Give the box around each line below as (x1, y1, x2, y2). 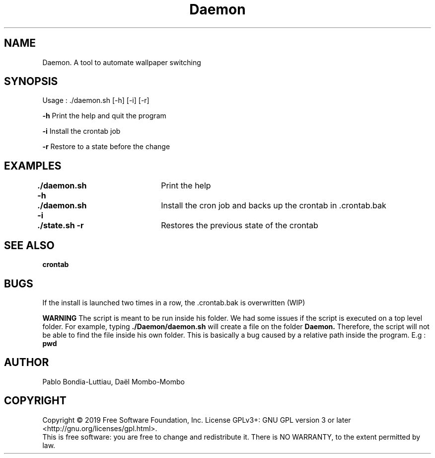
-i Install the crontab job (42, 127, 121, 136)
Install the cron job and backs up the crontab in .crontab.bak (161, 200, 386, 211)
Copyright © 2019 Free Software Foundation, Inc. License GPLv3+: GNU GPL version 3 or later (42, 415, 351, 424)
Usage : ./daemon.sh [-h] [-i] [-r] (42, 96, 149, 105)
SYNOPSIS (4, 75, 58, 88)
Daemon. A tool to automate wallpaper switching (42, 58, 201, 67)
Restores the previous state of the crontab (161, 220, 318, 231)
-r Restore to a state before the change (42, 142, 170, 151)
